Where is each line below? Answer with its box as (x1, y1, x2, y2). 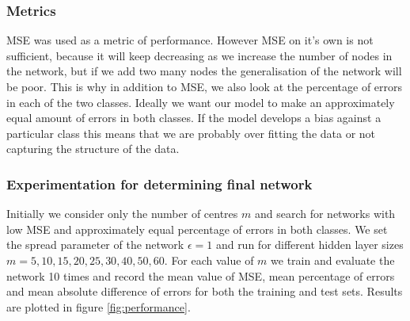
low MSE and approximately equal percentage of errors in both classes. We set (6, 220, 388, 237)
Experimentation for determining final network (6, 174, 313, 193)
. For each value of (164, 251, 254, 268)
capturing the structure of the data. (6, 140, 180, 157)
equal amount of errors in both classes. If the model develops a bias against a (6, 109, 382, 126)
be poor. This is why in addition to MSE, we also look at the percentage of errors (6, 78, 403, 94)
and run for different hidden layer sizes (215, 236, 404, 253)
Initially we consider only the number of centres (6, 205, 238, 222)
